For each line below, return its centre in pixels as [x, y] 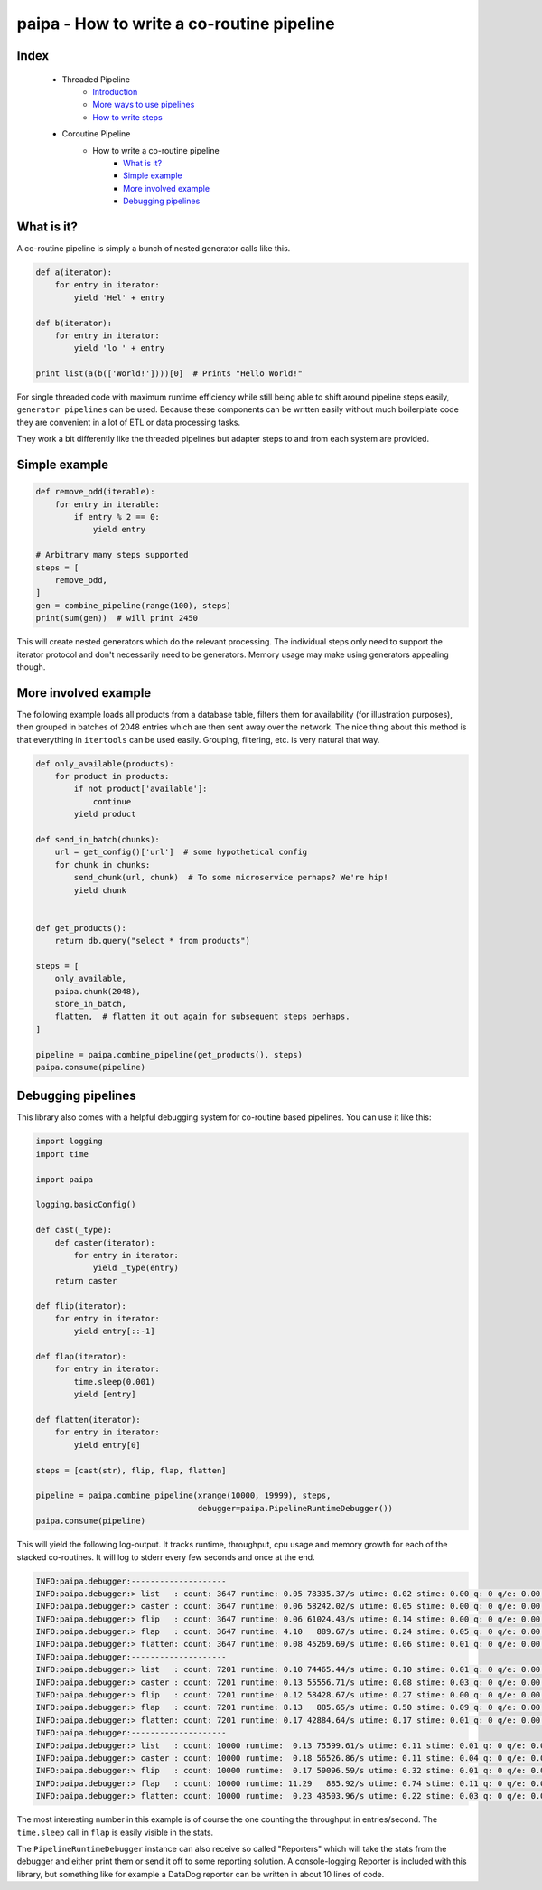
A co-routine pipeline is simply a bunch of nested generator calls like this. [154, 248]
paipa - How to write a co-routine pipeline [176, 24]
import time [62, 1154]
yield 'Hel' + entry [119, 297]
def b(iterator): [74, 323]
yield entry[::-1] [114, 1331]
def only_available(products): [105, 763]
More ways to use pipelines [144, 105]
